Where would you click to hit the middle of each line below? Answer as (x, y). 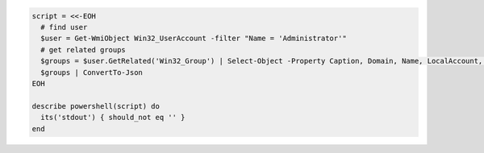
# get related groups (83, 50)
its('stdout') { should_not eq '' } (113, 118)
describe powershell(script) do (96, 106)
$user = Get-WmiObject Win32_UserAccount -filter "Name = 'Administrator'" (194, 39)
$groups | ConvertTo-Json (92, 72)
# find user (64, 27)
